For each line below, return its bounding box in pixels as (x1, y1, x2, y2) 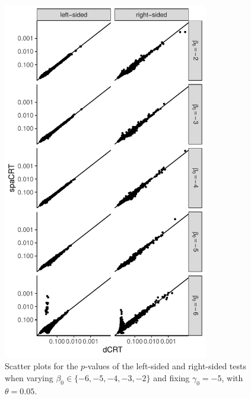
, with (221, 371, 243, 384)
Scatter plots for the (5, 360, 78, 372)
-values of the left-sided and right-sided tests (85, 360, 247, 372)
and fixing (153, 371, 190, 384)
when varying (5, 371, 53, 384)
